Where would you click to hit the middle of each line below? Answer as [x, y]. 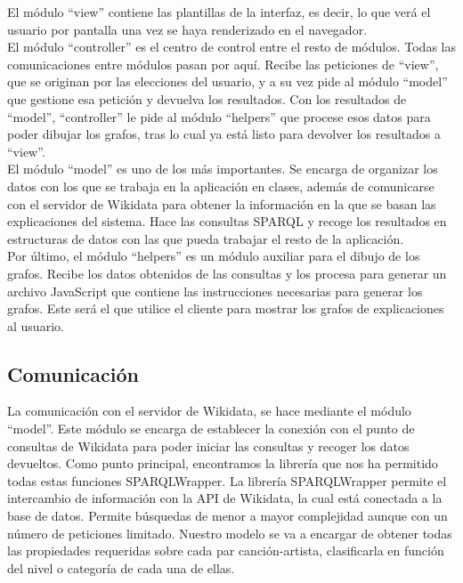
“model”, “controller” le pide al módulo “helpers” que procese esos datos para [219, 116]
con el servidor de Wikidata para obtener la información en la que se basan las [222, 203]
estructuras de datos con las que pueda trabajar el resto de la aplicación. [206, 238]
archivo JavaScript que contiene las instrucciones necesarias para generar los [215, 291]
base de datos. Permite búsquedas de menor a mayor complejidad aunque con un [227, 516]
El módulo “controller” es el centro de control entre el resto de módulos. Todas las [231, 47]
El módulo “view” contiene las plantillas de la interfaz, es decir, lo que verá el [219, 12]
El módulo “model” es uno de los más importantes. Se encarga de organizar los [223, 169]
